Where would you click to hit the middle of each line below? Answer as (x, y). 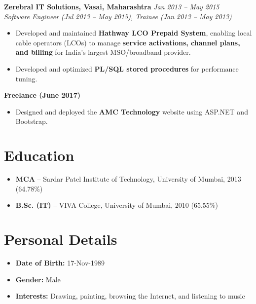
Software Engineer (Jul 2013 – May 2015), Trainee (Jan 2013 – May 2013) (118, 16)
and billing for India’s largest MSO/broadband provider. (103, 52)
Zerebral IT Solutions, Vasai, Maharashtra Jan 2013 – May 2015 (112, 6)
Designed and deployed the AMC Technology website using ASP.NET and (132, 111)
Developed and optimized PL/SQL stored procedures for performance (127, 68)
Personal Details (61, 239)
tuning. (26, 78)
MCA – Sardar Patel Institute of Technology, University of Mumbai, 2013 (128, 179)
